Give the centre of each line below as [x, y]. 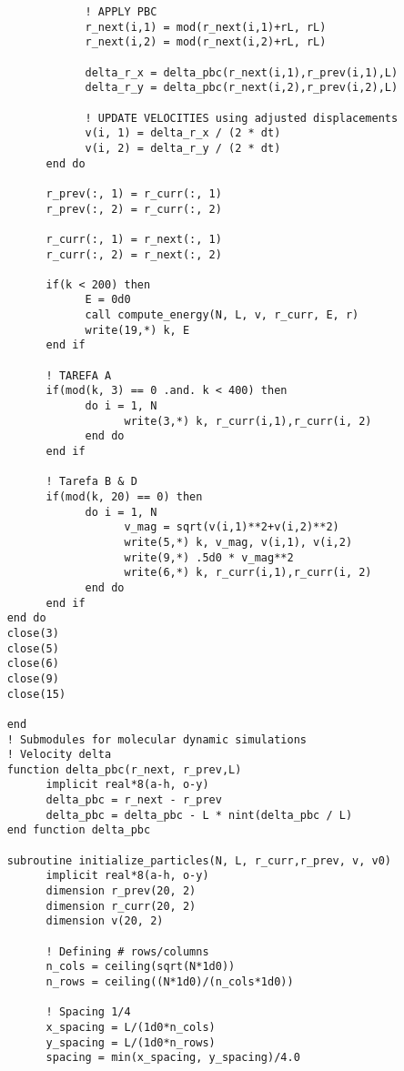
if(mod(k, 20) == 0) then [124, 497]
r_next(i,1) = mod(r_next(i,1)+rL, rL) [206, 27]
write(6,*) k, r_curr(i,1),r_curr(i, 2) [248, 573]
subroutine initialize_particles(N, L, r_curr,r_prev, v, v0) [199, 860]
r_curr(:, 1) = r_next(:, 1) [134, 239]
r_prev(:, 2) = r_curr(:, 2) [134, 209]
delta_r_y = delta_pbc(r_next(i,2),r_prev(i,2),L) [242, 88]
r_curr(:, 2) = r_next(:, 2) [134, 254]
